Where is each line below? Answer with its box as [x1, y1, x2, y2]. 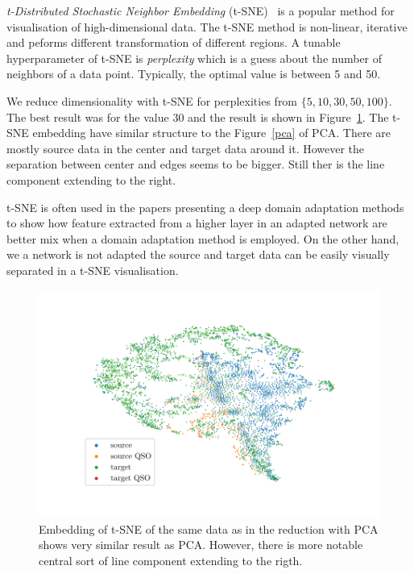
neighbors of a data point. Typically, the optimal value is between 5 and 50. [6, 65, 381, 82]
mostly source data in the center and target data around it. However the [6, 139, 365, 156]
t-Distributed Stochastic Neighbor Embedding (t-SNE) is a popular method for [6, 2, 395, 19]
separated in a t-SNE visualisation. [6, 261, 179, 278]
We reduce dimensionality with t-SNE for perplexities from [6, 92, 298, 109]
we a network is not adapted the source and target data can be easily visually [6, 246, 390, 263]
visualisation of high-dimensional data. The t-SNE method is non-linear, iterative [6, 18, 408, 35]
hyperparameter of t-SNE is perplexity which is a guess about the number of [6, 49, 383, 66]
